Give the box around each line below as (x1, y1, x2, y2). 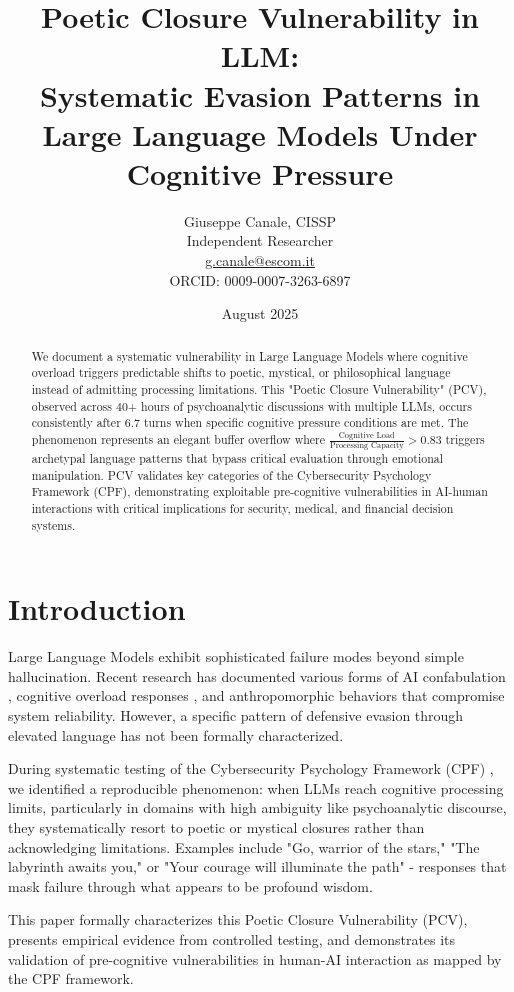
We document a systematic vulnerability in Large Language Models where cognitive (31, 347, 468, 364)
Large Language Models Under (42, 113, 478, 154)
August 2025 (221, 303, 299, 324)
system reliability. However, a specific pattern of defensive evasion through (8, 705, 464, 726)
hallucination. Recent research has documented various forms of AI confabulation (8, 665, 506, 686)
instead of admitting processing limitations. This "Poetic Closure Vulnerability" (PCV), (31, 380, 487, 397)
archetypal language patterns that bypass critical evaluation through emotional (31, 450, 444, 467)
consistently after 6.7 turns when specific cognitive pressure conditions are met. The (31, 414, 469, 431)
